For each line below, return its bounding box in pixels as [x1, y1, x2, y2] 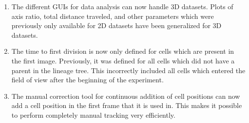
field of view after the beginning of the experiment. [11, 75, 164, 85]
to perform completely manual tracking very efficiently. [11, 109, 175, 120]
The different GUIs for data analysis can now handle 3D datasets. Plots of [11, 1, 233, 11]
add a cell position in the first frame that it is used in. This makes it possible [11, 100, 242, 110]
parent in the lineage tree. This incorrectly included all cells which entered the [11, 65, 246, 75]
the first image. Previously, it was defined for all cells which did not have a [11, 55, 235, 65]
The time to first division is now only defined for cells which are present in [11, 46, 234, 56]
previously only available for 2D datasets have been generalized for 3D [11, 20, 222, 31]
